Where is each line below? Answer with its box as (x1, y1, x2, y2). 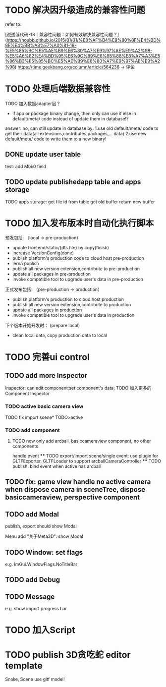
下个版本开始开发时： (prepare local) (5, 323, 80, 329)
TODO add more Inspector (5, 371, 88, 380)
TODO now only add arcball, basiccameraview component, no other (12, 438, 151, 444)
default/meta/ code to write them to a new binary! (5, 136, 107, 142)
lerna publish (12, 261, 39, 267)
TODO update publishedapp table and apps (5, 178, 141, 186)
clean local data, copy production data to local (12, 333, 108, 339)
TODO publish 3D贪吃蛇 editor (5, 649, 131, 660)
